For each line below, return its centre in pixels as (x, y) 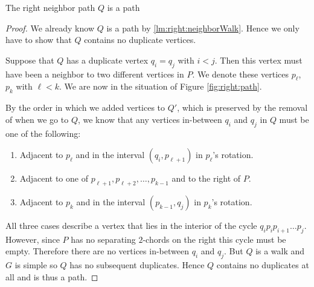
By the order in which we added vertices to (85, 107)
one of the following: (43, 133)
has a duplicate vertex (107, 60)
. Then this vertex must (258, 60)
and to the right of (206, 178)
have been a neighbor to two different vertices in (95, 74)
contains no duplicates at (263, 265)
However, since (33, 239)
